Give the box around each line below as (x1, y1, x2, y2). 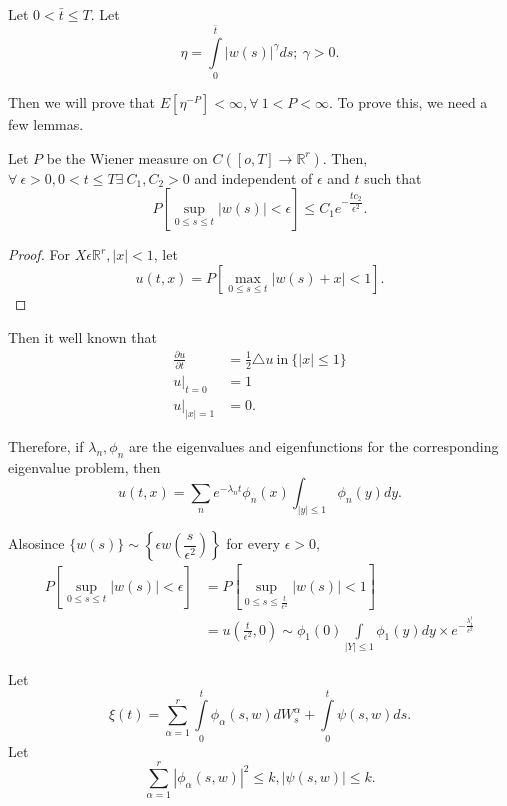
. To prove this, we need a (329, 92, 488, 113)
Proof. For (8, 244, 71, 265)
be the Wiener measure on (46, 147, 208, 168)
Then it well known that (8, 326, 157, 347)
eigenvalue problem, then (8, 456, 161, 477)
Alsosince (8, 533, 65, 554)
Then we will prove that (8, 92, 156, 113)
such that (364, 167, 422, 188)
